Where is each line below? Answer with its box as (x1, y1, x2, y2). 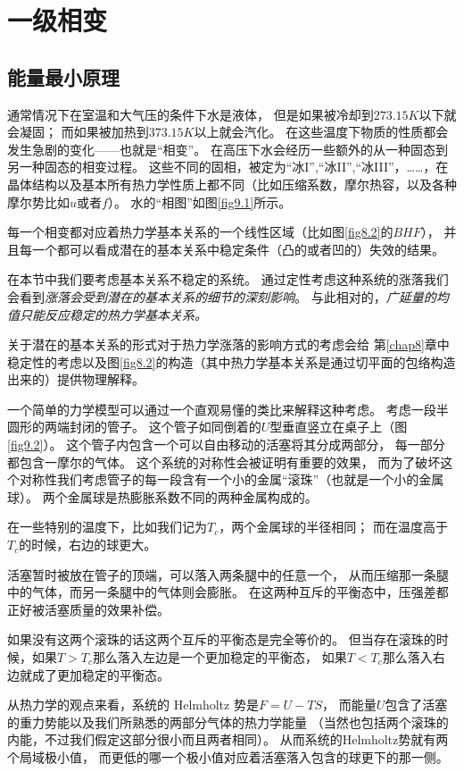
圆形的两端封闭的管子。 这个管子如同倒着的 (7, 417, 261, 436)
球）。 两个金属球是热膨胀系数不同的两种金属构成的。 (7, 487, 318, 506)
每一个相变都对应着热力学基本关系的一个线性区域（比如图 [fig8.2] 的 (7, 222, 394, 241)
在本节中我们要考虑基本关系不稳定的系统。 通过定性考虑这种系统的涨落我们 (7, 270, 449, 289)
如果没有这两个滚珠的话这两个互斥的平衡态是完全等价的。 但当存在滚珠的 (7, 630, 436, 649)
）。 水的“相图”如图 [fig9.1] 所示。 (107, 192, 292, 211)
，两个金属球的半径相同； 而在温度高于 (219, 517, 448, 536)
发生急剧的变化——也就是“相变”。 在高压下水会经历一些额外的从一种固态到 (7, 139, 448, 158)
